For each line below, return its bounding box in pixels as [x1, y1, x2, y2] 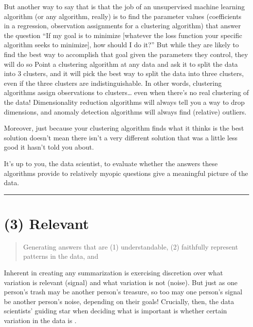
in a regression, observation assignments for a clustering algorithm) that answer [4, 20, 241, 31]
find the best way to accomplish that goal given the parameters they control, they [4, 49, 248, 59]
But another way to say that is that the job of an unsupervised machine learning [4, 1, 245, 11]
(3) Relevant [4, 213, 89, 233]
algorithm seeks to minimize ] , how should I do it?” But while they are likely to [4, 39, 239, 50]
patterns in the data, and [23, 251, 98, 261]
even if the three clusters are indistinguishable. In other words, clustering [4, 77, 222, 88]
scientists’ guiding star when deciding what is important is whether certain [4, 306, 227, 316]
